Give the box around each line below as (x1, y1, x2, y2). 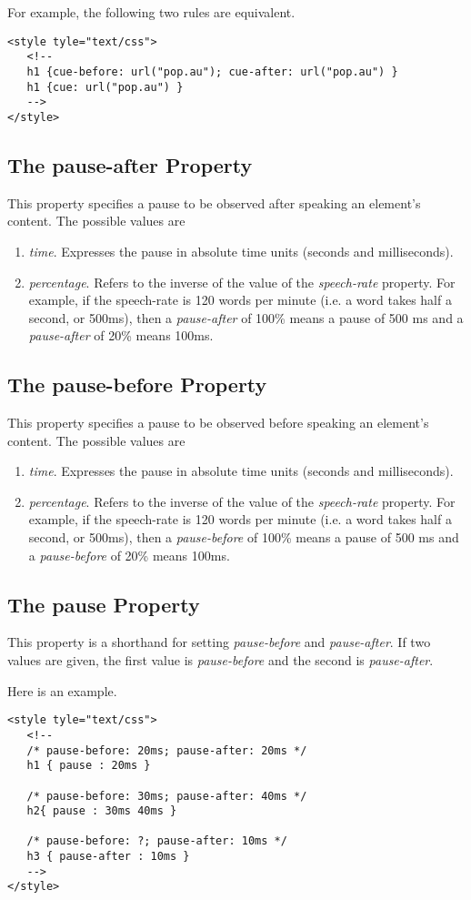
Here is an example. (7, 681, 117, 700)
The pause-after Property (7, 150, 253, 178)
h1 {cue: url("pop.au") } (26, 80, 184, 94)
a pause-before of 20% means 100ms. (28, 545, 230, 564)
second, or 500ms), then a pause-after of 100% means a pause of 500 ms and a (28, 308, 464, 327)
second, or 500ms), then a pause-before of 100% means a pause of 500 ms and (28, 528, 459, 547)
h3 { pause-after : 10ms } (26, 850, 190, 864)
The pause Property (7, 590, 200, 618)
